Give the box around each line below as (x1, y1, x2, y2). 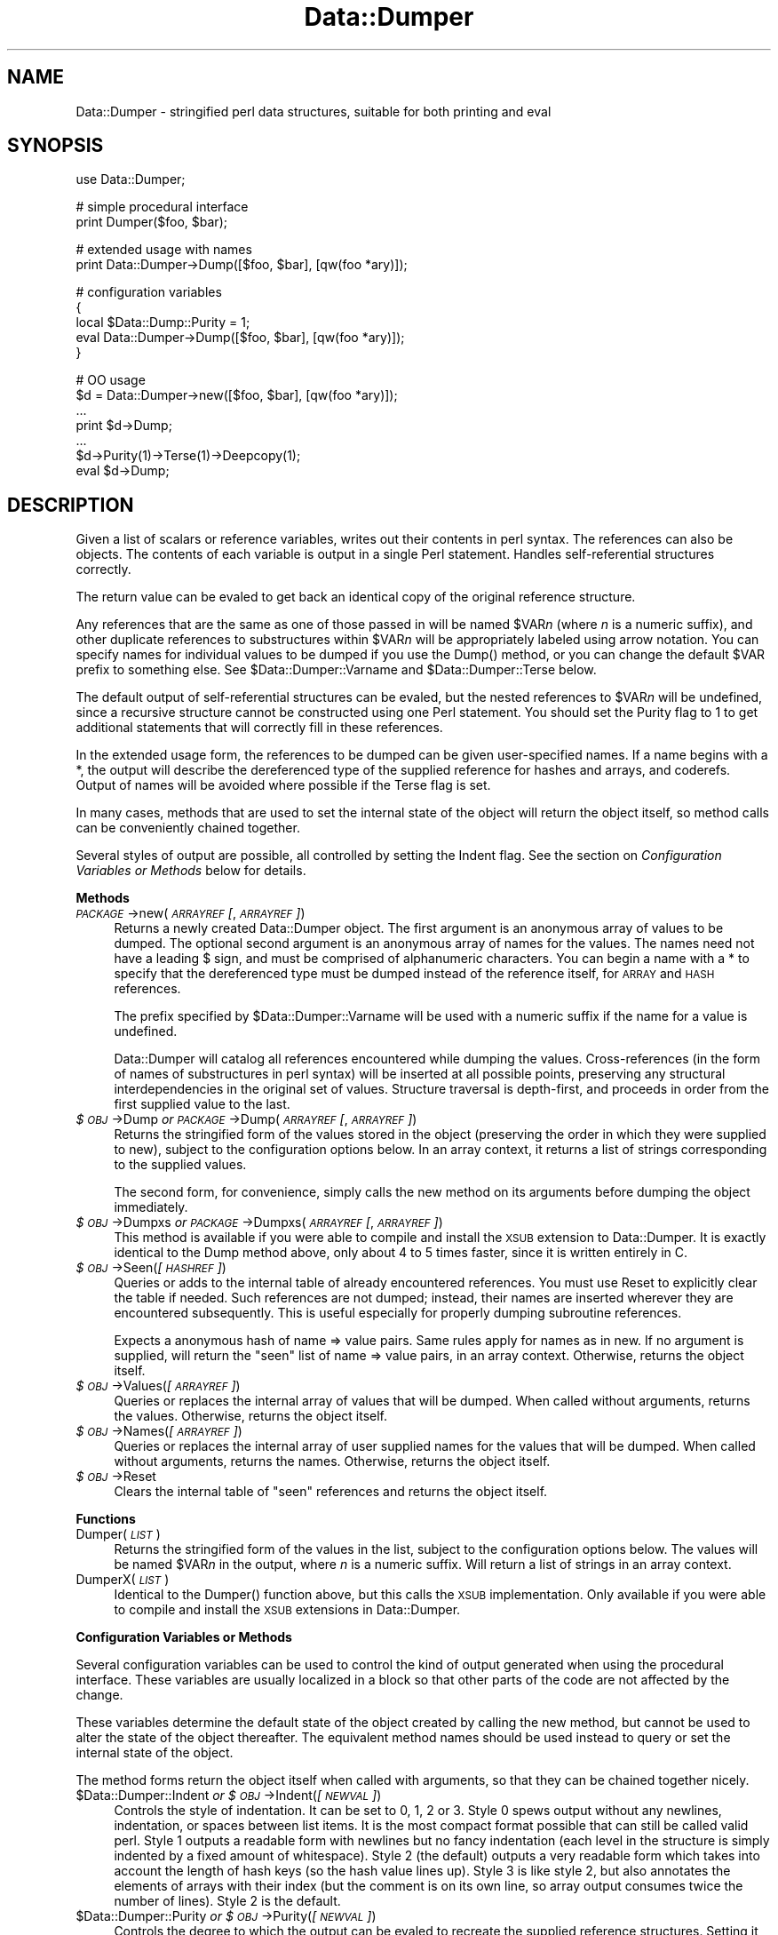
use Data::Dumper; (75, 171, 186, 187)
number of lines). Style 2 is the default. (114, 1893, 341, 1909)
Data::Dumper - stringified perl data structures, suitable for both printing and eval (75, 103, 552, 119)
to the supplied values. (114, 1157, 247, 1173)
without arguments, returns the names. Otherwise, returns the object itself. (114, 1453, 551, 1469)
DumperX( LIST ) (75, 1572, 170, 1588)
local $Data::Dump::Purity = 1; (75, 315, 250, 330)
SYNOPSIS (7, 134, 104, 157)
